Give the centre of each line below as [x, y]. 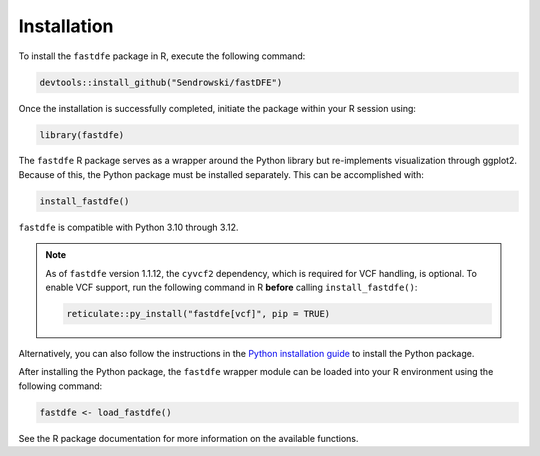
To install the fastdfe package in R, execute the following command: [162, 56]
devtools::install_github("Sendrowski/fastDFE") [161, 82]
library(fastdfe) [82, 134]
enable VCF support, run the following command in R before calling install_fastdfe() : [231, 287]
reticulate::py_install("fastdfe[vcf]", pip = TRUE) [198, 313]
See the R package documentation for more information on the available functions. [188, 438]
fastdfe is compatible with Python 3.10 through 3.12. [128, 227]
